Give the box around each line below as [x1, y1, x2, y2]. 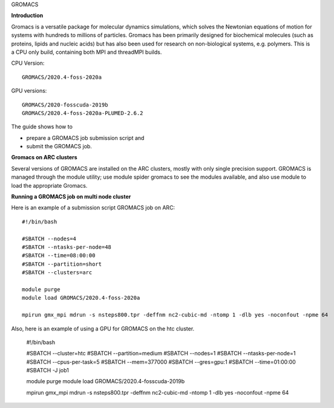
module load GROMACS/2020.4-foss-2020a [22, 294, 140, 301]
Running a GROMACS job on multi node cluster [11, 193, 131, 200]
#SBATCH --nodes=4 [22, 235, 77, 242]
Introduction [11, 12, 44, 19]
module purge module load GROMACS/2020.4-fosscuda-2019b [26, 378, 185, 385]
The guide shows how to [11, 123, 73, 130]
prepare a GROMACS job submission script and [26, 134, 145, 142]
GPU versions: [11, 87, 47, 94]
